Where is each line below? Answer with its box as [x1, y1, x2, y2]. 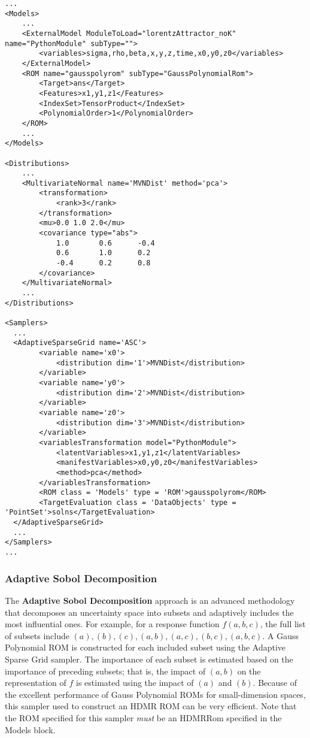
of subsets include [5, 629, 69, 642]
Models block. [5, 723, 56, 736]
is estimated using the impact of [76, 676, 194, 689]
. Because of [253, 676, 297, 689]
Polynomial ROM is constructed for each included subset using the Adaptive [5, 641, 286, 654]
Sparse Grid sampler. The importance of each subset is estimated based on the [5, 652, 293, 665]
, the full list [260, 618, 306, 630]
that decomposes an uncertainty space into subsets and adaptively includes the [5, 606, 294, 618]
